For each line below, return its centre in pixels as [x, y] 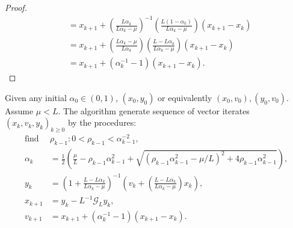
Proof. [16, 7]
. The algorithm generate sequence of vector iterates [154, 110]
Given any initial [36, 97]
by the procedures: [102, 122]
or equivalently [185, 97]
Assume [19, 110]
